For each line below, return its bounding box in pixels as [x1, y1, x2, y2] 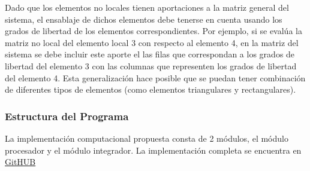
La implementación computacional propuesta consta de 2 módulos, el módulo [5, 132, 288, 144]
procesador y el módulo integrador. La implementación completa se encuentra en [5, 143, 302, 156]
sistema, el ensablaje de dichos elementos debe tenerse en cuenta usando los [5, 13, 282, 25]
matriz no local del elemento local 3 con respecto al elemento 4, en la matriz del [5, 36, 299, 48]
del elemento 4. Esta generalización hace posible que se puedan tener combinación [5, 71, 306, 84]
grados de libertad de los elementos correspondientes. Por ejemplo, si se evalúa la [5, 25, 302, 37]
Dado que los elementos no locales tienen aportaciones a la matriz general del [5, 1, 289, 13]
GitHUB [5, 155, 36, 168]
